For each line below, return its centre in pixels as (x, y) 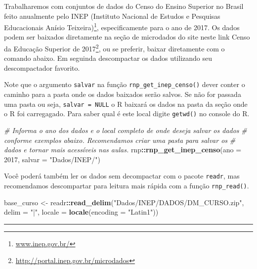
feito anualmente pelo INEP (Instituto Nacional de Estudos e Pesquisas (112, 16)
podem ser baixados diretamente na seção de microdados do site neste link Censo (127, 37)
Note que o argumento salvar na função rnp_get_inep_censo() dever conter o (125, 84)
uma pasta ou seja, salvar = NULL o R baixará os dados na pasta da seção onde (126, 104)
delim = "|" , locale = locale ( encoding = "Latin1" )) (81, 212)
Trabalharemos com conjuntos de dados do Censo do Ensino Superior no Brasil (124, 6)
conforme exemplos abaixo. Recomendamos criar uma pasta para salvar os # (120, 140)
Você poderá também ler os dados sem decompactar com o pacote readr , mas (122, 176)
